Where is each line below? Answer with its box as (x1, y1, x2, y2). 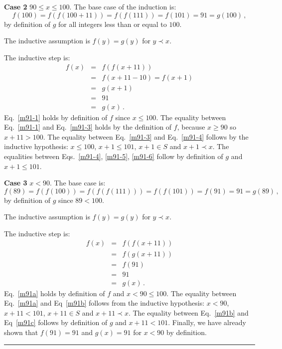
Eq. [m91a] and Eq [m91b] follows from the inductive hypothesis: (4, 298, 205, 308)
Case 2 (4, 1, 27, 11)
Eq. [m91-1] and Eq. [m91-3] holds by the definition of (4, 122, 172, 132)
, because (177, 122, 205, 132)
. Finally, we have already (168, 317, 246, 328)
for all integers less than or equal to (58, 18, 167, 29)
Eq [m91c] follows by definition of (4, 317, 108, 328)
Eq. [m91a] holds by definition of (4, 288, 105, 298)
